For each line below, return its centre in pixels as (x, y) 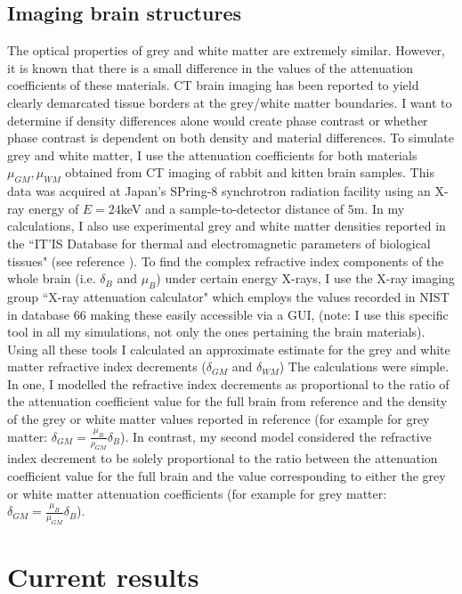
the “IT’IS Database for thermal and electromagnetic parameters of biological (219, 243)
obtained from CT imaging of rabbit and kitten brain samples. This (250, 172)
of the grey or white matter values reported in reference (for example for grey (219, 419)
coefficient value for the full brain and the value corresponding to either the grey (227, 476)
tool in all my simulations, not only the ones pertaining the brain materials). (216, 332)
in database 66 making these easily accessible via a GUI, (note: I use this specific (228, 314)
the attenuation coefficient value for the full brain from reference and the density (227, 401)
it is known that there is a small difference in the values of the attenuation (211, 67)
